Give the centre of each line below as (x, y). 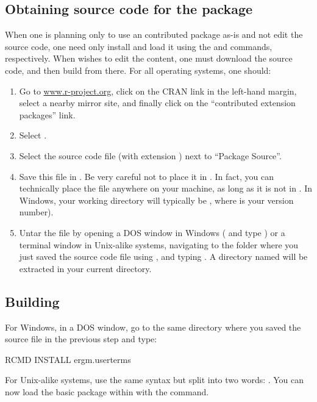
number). (36, 212)
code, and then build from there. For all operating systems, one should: (138, 70)
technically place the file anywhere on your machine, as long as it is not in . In (166, 188)
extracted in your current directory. (85, 268)
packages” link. (47, 114)
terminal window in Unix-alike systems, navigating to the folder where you (159, 244)
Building (32, 301)
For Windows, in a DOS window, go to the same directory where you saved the (153, 327)
